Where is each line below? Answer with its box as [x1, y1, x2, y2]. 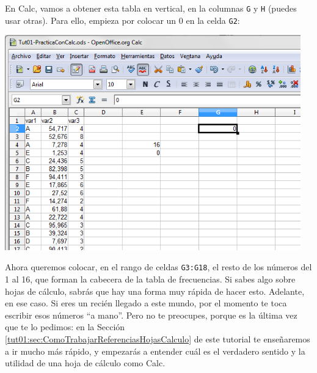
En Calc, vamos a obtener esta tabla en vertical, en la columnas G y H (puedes [5, 2, 297, 14]
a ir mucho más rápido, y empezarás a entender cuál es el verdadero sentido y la [5, 344, 305, 357]
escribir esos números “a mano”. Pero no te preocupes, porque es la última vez [5, 308, 297, 321]
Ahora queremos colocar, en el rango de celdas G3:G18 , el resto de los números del [5, 260, 312, 273]
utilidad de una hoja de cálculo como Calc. [5, 356, 166, 369]
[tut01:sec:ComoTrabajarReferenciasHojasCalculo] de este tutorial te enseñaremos [5, 333, 310, 345]
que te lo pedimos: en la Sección [5, 320, 125, 333]
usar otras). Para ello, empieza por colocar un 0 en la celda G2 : [5, 13, 240, 26]
